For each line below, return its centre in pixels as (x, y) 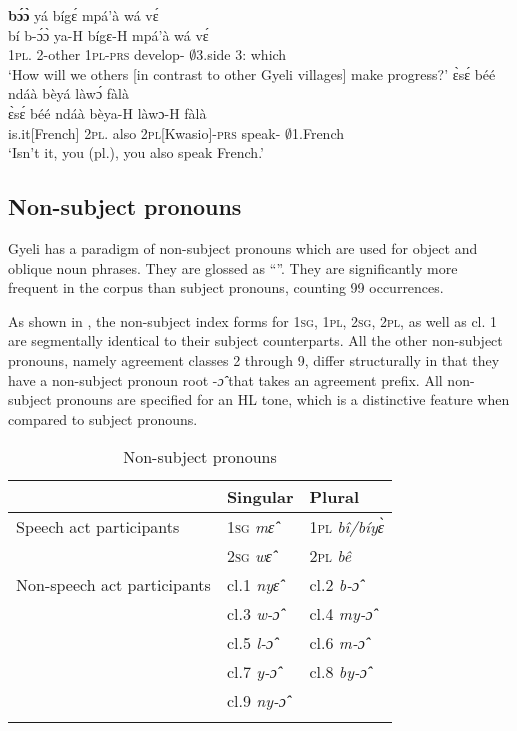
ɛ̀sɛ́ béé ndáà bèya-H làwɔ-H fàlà (107, 112)
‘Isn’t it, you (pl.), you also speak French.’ (136, 152)
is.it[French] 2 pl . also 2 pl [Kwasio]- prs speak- (144, 132)
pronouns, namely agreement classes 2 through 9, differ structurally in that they (254, 359)
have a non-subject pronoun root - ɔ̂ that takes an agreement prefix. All (225, 379)
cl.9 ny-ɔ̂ (256, 701)
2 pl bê (330, 556)
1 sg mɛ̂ (250, 527)
